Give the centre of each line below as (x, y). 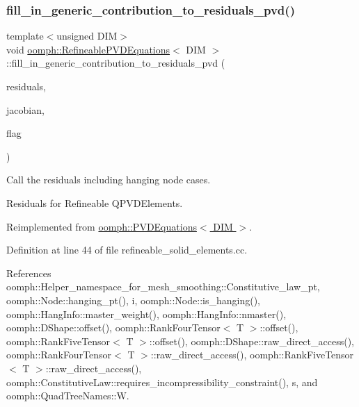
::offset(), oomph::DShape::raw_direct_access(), (252, 341)
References (29, 273)
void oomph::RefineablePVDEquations (88, 49)
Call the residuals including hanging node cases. (109, 180)
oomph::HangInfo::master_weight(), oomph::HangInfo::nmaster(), (146, 314)
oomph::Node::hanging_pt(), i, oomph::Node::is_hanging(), (133, 300)
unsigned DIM (87, 36)
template (25, 36)
